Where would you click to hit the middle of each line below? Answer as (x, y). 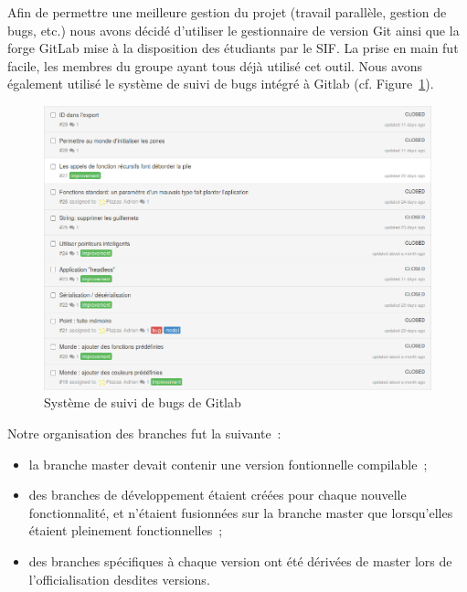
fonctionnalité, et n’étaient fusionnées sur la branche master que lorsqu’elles (241, 512)
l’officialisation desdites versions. (119, 579)
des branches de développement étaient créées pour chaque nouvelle (218, 495)
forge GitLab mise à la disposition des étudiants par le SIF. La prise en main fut (233, 48)
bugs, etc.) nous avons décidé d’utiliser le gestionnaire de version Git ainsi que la (233, 30)
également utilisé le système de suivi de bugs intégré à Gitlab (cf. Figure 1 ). (221, 84)
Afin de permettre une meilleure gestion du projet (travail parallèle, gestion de (227, 12)
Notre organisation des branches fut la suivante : (144, 433)
